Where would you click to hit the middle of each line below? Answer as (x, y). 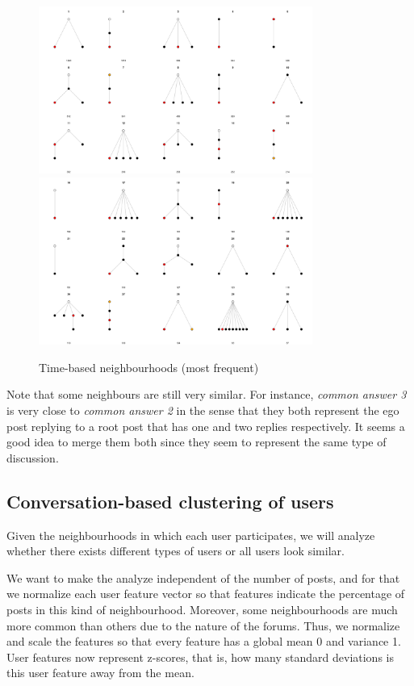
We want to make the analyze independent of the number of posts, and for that (203, 577)
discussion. (33, 457)
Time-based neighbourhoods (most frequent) (149, 367)
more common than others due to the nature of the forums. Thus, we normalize (203, 625)
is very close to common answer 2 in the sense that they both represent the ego (203, 410)
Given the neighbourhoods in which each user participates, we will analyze (191, 535)
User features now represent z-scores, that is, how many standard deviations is (200, 657)
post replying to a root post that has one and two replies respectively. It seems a (206, 426)
